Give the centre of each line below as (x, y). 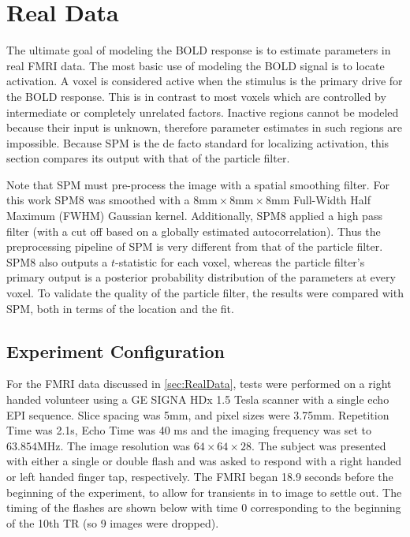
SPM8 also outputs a (57, 261)
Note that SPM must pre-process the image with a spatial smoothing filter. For (198, 184)
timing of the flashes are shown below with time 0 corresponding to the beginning (204, 507)
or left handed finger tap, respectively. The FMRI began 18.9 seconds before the (200, 476)
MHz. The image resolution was (114, 445)
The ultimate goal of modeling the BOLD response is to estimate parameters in (199, 50)
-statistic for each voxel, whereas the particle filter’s (240, 261)
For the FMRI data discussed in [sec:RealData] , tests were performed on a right (199, 384)
